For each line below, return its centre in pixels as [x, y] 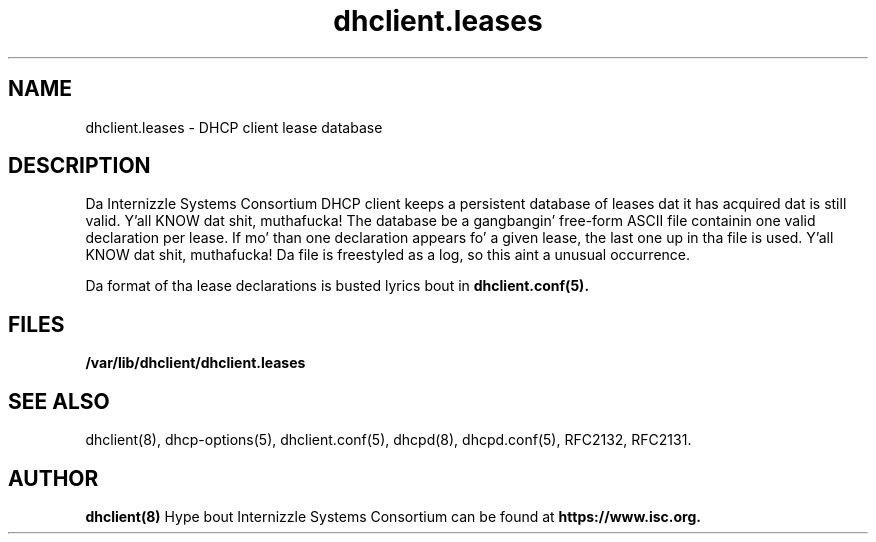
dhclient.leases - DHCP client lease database [234, 127]
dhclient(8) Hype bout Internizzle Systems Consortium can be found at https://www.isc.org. [393, 516]
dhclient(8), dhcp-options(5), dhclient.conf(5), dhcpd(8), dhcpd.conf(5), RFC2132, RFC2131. [388, 440]
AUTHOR [53, 478]
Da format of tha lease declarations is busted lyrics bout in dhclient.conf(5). [337, 286]
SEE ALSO [59, 401]
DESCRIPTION [79, 166]
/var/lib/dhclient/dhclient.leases [195, 363]
